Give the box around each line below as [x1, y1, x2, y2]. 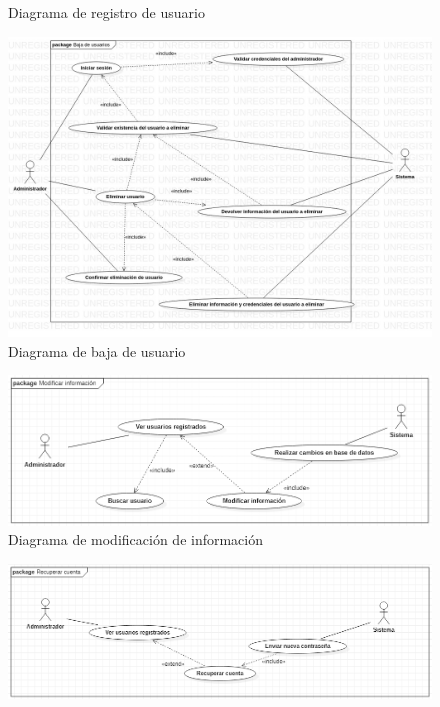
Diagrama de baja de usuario [8, 340, 186, 361]
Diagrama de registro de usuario [8, 2, 205, 22]
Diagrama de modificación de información [8, 529, 264, 550]
